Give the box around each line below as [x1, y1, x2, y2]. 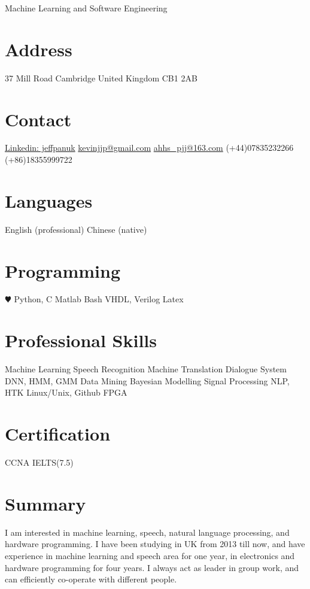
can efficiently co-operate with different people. [5, 573, 177, 585]
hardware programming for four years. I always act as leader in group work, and [5, 561, 299, 573]
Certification [5, 421, 111, 446]
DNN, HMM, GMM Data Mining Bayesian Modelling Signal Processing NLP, [5, 374, 290, 387]
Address [5, 37, 72, 61]
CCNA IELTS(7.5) [5, 456, 74, 469]
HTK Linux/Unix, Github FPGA [5, 386, 127, 399]
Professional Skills [5, 328, 157, 353]
